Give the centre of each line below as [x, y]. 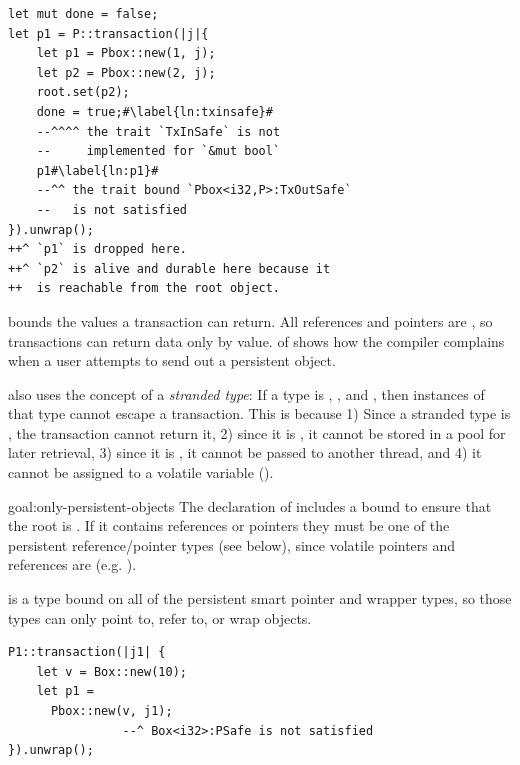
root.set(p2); [83, 92]
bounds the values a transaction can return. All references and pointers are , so [250, 320]
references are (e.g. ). [72, 564]
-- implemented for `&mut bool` [158, 151]
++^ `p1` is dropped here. [97, 249]
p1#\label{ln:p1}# [97, 170]
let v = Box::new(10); [111, 671]
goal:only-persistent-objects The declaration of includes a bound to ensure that [250, 505]
